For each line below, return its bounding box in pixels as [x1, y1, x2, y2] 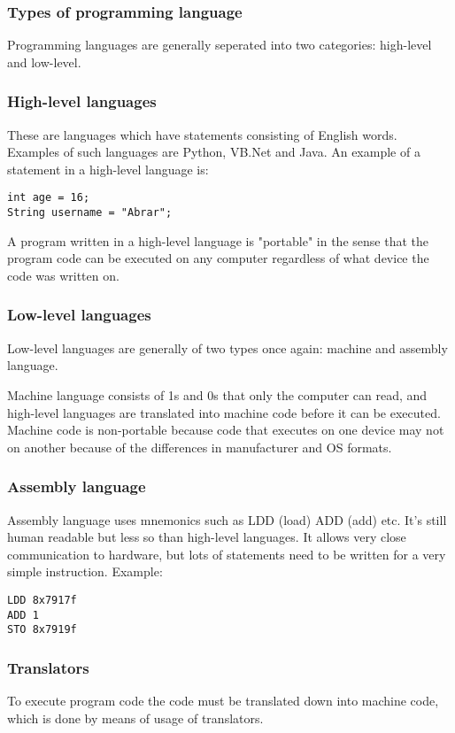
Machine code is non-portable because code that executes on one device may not [7, 421, 444, 439]
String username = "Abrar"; [7, 206, 173, 220]
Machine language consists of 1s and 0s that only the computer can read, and [7, 385, 428, 404]
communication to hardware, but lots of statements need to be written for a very [7, 544, 446, 563]
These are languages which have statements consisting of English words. [7, 125, 397, 143]
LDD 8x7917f [7, 593, 77, 606]
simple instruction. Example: [7, 562, 163, 581]
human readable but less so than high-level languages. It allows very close [7, 528, 406, 546]
